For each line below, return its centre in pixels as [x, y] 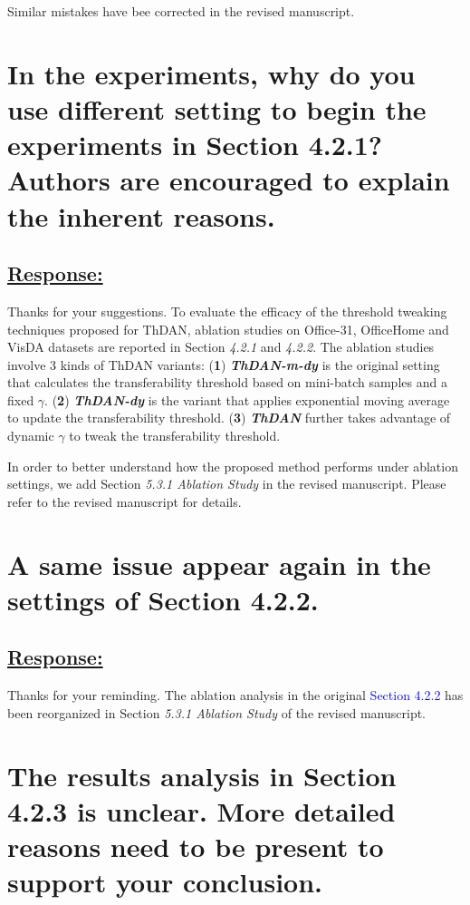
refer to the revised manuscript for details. [125, 501]
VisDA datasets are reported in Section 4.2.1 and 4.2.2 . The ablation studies [221, 347]
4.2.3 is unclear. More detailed [201, 810]
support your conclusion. [165, 882]
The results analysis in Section [202, 775]
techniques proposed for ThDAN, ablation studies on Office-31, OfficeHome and [228, 329]
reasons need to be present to [196, 846]
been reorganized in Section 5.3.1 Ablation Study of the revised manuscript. [217, 712]
